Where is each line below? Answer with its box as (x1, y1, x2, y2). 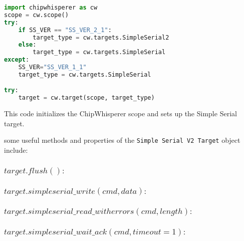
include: (4, 145, 28, 155)
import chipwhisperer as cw (4, 4, 98, 11)
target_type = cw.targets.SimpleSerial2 (33, 34, 169, 41)
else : (18, 41, 37, 49)
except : (4, 56, 30, 64)
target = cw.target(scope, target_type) (18, 94, 155, 102)
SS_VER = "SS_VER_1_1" (18, 64, 87, 71)
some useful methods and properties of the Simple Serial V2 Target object (4, 135, 240, 145)
